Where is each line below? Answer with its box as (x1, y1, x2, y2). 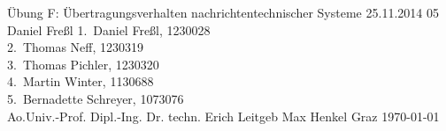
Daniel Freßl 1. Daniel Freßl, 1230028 (7, 20, 211, 39)
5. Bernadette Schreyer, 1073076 (7, 89, 184, 107)
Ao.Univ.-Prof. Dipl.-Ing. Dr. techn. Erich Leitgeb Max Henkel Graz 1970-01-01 (7, 106, 440, 125)
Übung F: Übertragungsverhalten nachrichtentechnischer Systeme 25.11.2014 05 (7, 4, 439, 21)
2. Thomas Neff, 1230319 (7, 38, 144, 56)
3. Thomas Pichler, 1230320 (7, 55, 159, 73)
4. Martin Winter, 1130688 (7, 72, 154, 91)
